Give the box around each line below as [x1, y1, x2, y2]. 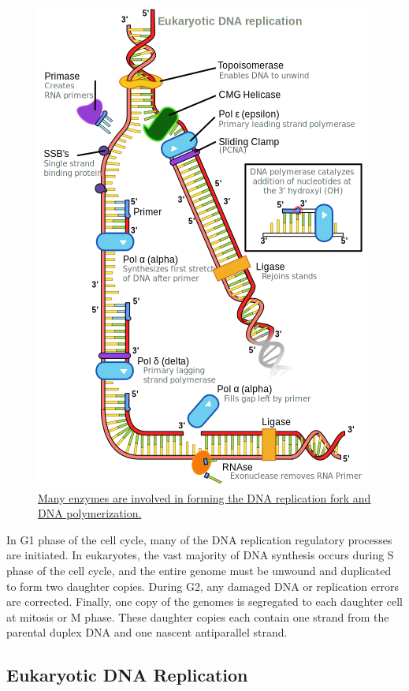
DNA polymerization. [38, 505, 142, 521]
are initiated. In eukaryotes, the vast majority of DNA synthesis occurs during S [6, 547, 394, 563]
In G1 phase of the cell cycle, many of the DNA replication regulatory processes [6, 531, 392, 547]
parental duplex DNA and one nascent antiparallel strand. [6, 624, 288, 641]
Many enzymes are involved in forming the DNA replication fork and [38, 489, 371, 506]
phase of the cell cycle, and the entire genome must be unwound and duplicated [6, 562, 392, 578]
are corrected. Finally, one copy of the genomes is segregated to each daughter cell [6, 593, 403, 610]
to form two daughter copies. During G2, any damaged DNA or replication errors [6, 577, 399, 594]
